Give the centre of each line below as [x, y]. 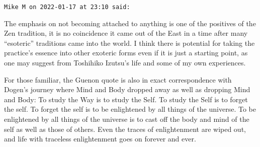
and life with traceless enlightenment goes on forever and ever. [100, 139]
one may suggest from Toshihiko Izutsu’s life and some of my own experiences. [125, 63]
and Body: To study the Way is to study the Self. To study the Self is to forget [126, 99]
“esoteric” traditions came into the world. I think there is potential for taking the [129, 43]
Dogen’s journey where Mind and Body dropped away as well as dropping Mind [127, 89]
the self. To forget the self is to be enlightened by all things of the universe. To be [130, 109]
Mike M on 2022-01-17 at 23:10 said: [67, 7]
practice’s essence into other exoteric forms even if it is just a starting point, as [126, 53]
